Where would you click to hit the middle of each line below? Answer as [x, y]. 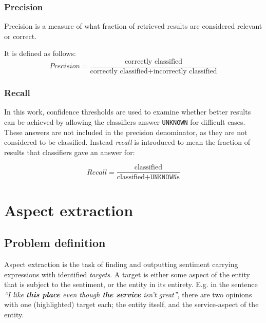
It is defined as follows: [40, 53]
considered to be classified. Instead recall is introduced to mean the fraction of [127, 142]
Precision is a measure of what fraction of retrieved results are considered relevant [133, 26]
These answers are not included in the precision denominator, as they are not [126, 132]
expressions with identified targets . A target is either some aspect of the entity [127, 274]
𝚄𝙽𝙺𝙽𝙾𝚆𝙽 [164, 177]
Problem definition [55, 243]
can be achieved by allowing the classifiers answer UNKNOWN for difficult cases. [125, 121]
